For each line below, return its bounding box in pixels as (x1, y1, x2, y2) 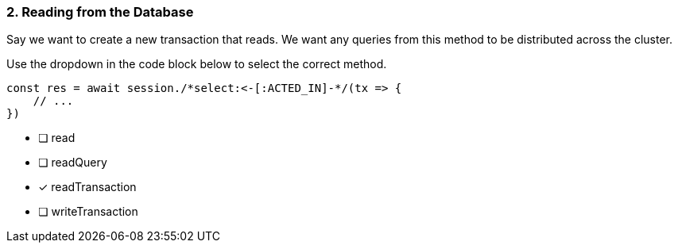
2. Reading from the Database (6, 4, 194, 20)
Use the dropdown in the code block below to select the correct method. (6, 57, 387, 71)
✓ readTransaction (38, 180, 137, 194)
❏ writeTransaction (38, 205, 138, 219)
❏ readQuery (38, 155, 107, 170)
